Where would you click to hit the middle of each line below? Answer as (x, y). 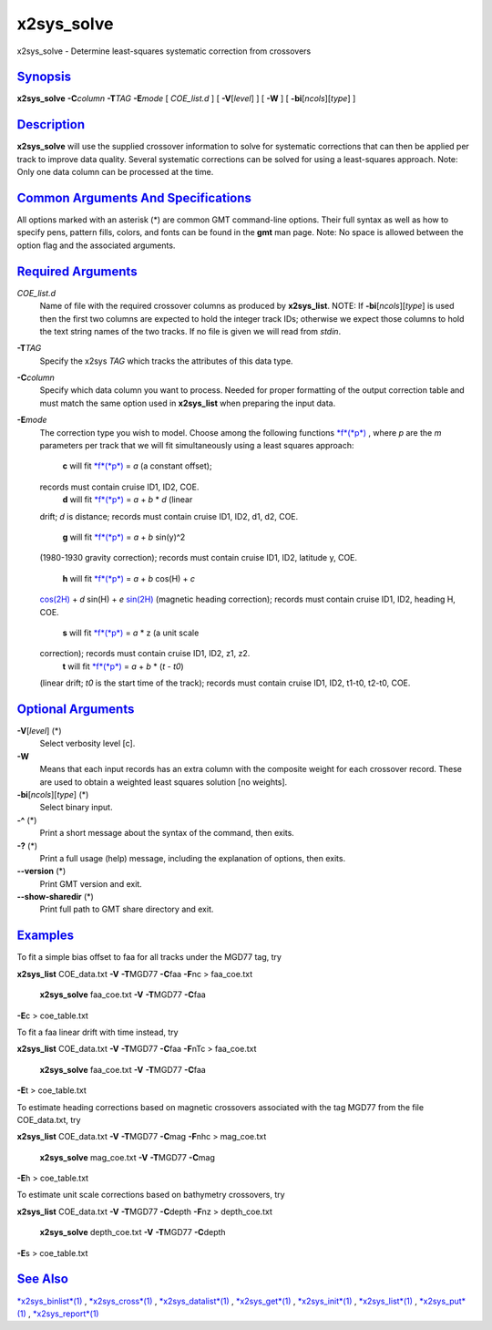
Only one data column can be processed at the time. (115, 172)
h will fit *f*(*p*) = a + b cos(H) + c (129, 578)
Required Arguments (77, 271)
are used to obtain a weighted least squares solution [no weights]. (164, 782)
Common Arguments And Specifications (134, 197)
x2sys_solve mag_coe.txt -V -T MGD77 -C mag (128, 1157)
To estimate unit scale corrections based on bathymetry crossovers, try (151, 1195)
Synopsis (44, 77)
